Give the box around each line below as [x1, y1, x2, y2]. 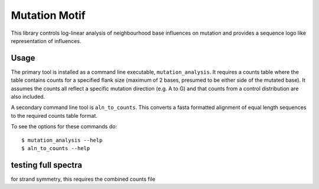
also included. [11, 93, 45, 100]
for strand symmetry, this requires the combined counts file [11, 175, 156, 183]
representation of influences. [11, 37, 82, 44]
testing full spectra [11, 160, 83, 170]
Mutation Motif [11, 9, 86, 22]
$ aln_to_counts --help [21, 145, 90, 151]
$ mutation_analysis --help [21, 137, 103, 144]
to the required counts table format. [11, 112, 97, 119]
